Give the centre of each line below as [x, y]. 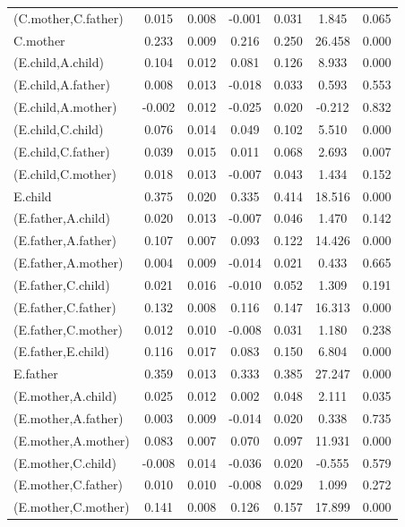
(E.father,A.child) [62, 218]
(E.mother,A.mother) [72, 440]
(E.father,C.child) [62, 284]
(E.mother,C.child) [65, 462]
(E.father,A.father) [65, 240]
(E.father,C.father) [65, 306]
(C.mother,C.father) [69, 17]
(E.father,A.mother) [69, 263]
